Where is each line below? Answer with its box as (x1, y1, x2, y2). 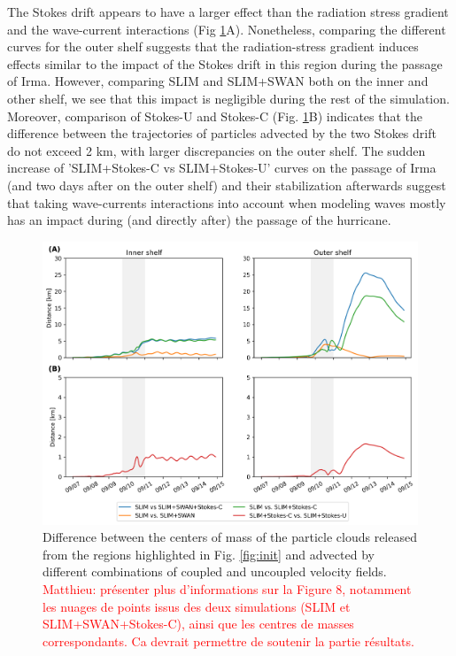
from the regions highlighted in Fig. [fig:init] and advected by (43, 544, 375, 563)
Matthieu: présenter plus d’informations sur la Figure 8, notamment (43, 580, 412, 598)
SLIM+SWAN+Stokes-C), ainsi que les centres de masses (43, 614, 354, 633)
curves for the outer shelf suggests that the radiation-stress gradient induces (7, 37, 419, 56)
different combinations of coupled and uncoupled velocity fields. (43, 562, 387, 581)
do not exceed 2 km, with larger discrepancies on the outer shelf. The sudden (7, 141, 426, 159)
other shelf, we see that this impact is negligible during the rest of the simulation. (7, 89, 450, 107)
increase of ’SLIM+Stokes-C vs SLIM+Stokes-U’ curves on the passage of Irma (7, 158, 437, 177)
